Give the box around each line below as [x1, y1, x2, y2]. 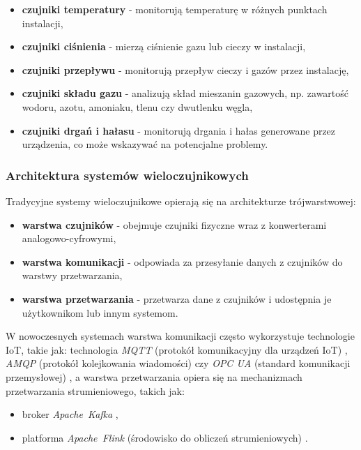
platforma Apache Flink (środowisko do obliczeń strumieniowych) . [22, 430, 308, 444]
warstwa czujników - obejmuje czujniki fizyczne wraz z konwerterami [22, 217, 327, 232]
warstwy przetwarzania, [22, 268, 123, 283]
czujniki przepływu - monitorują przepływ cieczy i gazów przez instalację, [22, 62, 349, 77]
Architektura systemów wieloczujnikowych [6, 166, 249, 183]
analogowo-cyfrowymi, [22, 231, 116, 246]
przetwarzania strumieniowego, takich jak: [6, 383, 185, 398]
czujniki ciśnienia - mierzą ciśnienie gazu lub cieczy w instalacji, [22, 39, 306, 54]
